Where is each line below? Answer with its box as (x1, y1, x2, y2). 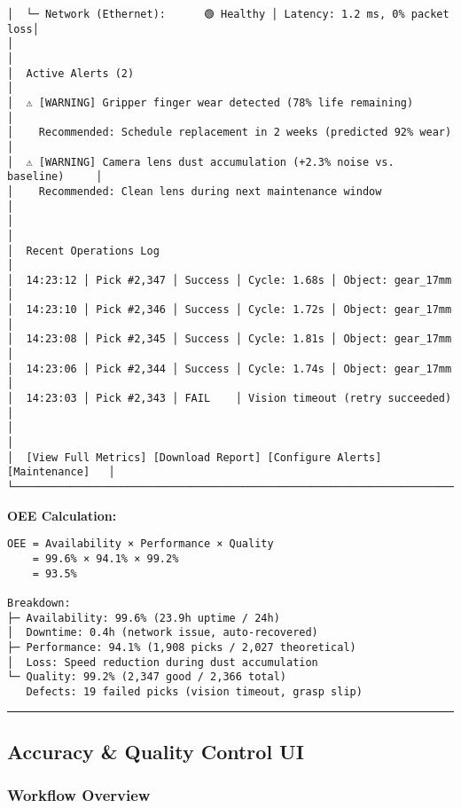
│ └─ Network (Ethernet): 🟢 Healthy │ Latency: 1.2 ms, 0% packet (7, 8, 449, 20)
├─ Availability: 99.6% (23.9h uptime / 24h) (7, 611, 280, 624)
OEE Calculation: (7, 506, 117, 524)
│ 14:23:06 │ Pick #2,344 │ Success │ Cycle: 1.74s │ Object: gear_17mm (7, 362, 452, 375)
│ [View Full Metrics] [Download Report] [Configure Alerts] (7, 451, 382, 464)
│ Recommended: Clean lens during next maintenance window (7, 184, 382, 198)
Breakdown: (7, 596, 71, 609)
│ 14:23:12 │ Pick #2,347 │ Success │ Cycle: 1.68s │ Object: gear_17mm (7, 273, 452, 286)
